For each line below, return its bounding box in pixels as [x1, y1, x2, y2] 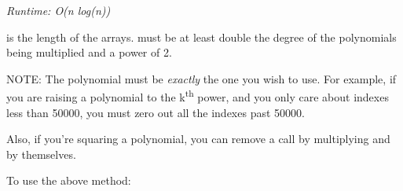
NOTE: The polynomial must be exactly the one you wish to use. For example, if [6, 70, 397, 86]
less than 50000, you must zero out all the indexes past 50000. [6, 104, 305, 120]
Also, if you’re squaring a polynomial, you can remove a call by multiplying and [6, 130, 390, 147]
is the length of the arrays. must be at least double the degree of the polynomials [6, 28, 397, 45]
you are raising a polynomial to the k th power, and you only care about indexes [6, 86, 389, 105]
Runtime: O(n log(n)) [6, 2, 111, 18]
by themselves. [6, 145, 76, 162]
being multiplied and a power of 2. [6, 44, 172, 61]
